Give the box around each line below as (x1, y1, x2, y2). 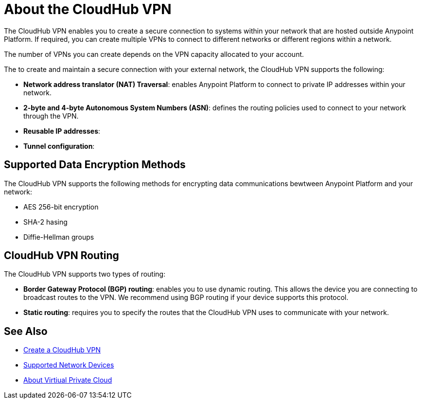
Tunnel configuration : (23, 141, 95, 150)
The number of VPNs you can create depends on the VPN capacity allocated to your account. (4, 50, 304, 58)
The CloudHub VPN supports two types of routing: (4, 270, 166, 279)
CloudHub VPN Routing (4, 249, 119, 262)
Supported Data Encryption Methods (4, 158, 186, 171)
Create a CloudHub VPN (23, 346, 101, 354)
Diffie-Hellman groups (23, 232, 94, 241)
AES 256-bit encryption (23, 202, 99, 211)
